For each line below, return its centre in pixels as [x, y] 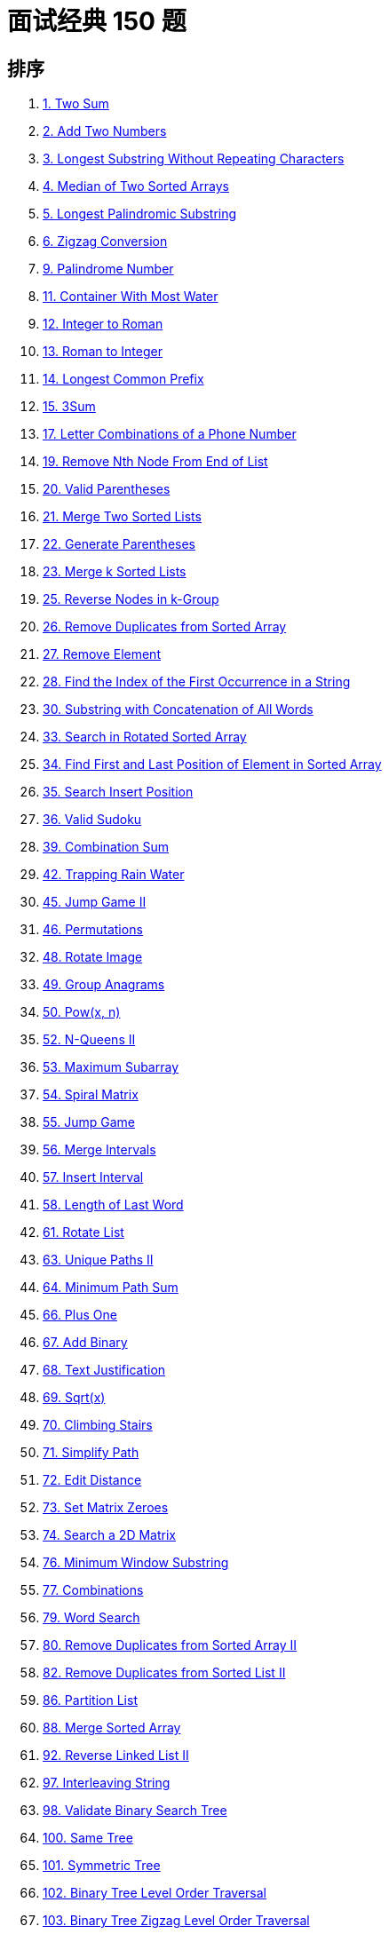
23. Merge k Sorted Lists [115, 572]
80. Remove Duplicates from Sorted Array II [170, 1645]
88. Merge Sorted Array [112, 1728]
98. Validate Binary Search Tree [135, 1811]
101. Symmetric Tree [102, 1866]
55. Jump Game [89, 1122]
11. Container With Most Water [131, 297]
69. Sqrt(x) [74, 1398]
